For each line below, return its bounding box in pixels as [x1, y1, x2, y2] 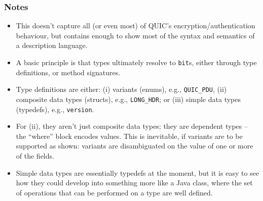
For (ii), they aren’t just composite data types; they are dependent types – [16, 121, 248, 131]
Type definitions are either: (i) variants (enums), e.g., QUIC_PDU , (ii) [16, 84, 227, 94]
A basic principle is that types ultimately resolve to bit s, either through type [16, 57, 257, 67]
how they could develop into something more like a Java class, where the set [16, 177, 253, 188]
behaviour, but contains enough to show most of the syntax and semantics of [16, 30, 255, 40]
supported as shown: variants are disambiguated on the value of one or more [16, 140, 253, 151]
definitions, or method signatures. [16, 67, 121, 77]
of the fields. [16, 150, 54, 161]
